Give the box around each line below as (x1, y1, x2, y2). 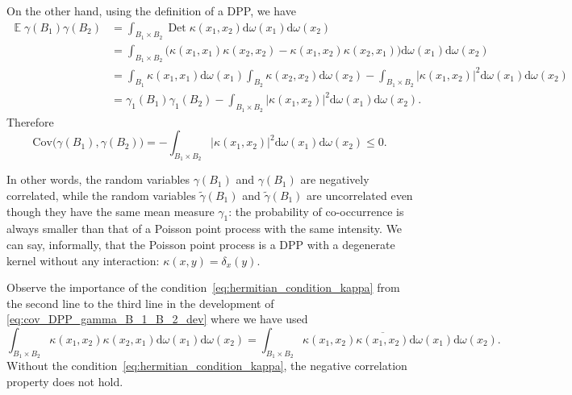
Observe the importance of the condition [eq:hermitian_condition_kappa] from (6, 279, 400, 296)
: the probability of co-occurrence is (228, 202, 404, 219)
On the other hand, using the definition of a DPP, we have (6, 2, 296, 19)
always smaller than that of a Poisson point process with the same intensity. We (6, 220, 403, 237)
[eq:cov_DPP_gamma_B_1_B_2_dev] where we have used (6, 310, 308, 327)
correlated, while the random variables (6, 186, 196, 203)
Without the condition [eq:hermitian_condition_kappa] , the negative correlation (6, 357, 407, 374)
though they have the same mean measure (6, 202, 215, 219)
